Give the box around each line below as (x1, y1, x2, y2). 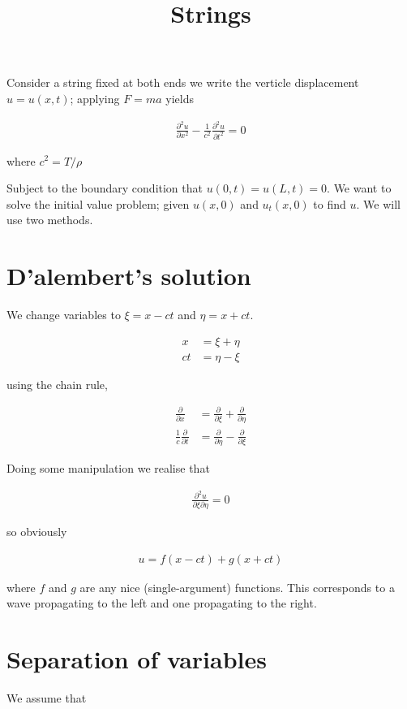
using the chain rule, (6, 375, 108, 392)
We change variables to (6, 306, 121, 323)
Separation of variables (6, 642, 267, 676)
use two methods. (6, 211, 93, 228)
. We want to (327, 179, 392, 197)
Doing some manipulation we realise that (6, 460, 210, 477)
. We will (356, 195, 401, 212)
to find (313, 195, 346, 212)
